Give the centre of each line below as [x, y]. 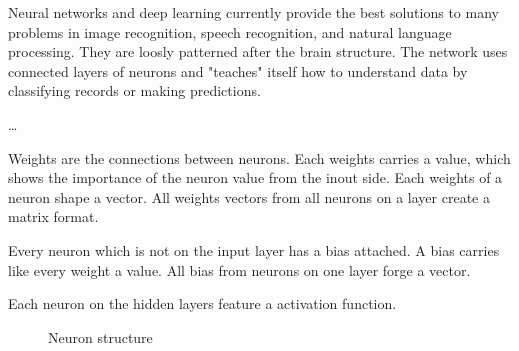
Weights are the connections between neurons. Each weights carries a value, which [259, 157]
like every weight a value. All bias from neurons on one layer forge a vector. [239, 269]
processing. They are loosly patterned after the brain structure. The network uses [258, 51]
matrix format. [53, 216]
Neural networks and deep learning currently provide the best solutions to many [253, 12]
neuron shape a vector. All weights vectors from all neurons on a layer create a [249, 196]
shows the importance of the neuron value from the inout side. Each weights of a [255, 177]
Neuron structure [100, 336]
